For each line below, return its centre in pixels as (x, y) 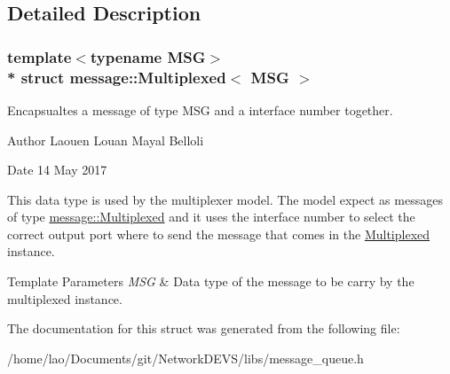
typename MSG (148, 56)
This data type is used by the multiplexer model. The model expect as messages (225, 199)
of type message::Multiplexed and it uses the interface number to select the (211, 217)
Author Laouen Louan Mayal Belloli (106, 140)
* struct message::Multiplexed (117, 77)
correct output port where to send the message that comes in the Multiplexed (219, 234)
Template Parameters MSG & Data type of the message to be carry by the (211, 281)
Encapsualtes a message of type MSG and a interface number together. (200, 109)
